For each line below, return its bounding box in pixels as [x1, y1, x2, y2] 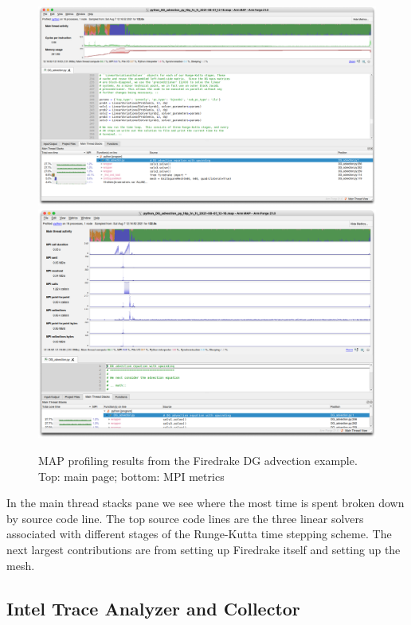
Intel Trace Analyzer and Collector [6, 596, 300, 620]
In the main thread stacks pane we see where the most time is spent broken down [6, 494, 405, 511]
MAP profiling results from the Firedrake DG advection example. [38, 452, 358, 469]
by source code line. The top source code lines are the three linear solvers [6, 510, 364, 526]
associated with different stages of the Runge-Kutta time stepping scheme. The [6, 525, 392, 542]
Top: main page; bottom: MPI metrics [38, 467, 225, 484]
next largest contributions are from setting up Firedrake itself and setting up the [6, 541, 401, 558]
